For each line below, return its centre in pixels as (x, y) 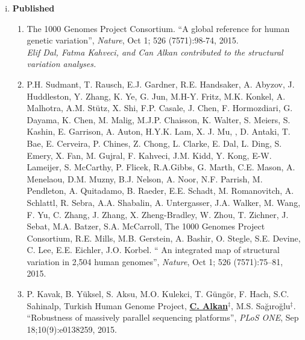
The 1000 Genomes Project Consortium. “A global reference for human (158, 28)
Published (33, 8)
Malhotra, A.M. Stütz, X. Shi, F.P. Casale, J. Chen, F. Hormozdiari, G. (160, 108)
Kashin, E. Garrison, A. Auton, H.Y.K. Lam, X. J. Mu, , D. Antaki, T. (159, 131)
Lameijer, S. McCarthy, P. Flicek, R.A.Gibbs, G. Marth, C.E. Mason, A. (161, 167)
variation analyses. (61, 64)
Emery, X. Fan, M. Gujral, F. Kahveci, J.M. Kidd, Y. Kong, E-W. (149, 155)
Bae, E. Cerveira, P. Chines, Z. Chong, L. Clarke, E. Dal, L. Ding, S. (154, 143)
